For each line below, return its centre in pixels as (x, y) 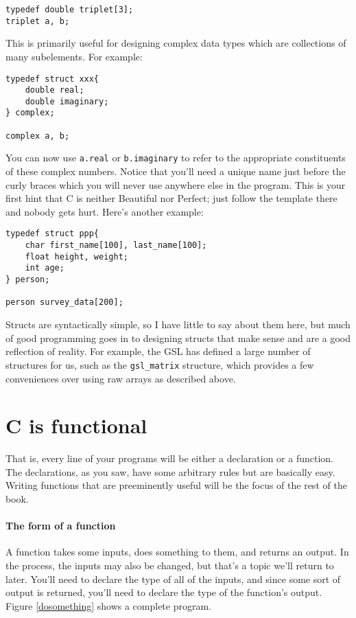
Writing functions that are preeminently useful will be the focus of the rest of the (176, 485)
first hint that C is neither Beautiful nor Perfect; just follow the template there (171, 198)
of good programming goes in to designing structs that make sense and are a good (178, 337)
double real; (55, 90)
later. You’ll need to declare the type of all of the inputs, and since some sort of (173, 579)
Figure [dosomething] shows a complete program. (108, 605)
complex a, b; (38, 136)
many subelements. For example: (74, 56)
